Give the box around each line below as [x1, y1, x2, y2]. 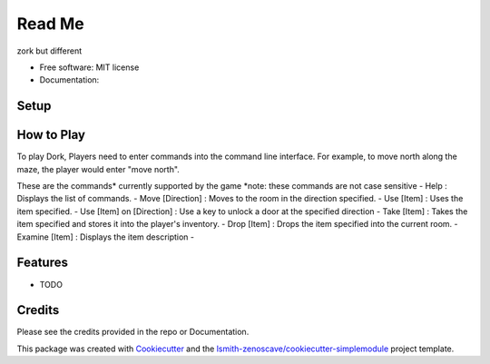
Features [16, 255, 68, 271]
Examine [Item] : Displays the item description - [16, 231, 195, 242]
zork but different [16, 45, 82, 56]
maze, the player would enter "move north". [16, 163, 181, 174]
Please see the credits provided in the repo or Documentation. [16, 327, 250, 338]
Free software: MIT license [39, 62, 140, 73]
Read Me [16, 14, 85, 34]
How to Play [16, 127, 86, 143]
